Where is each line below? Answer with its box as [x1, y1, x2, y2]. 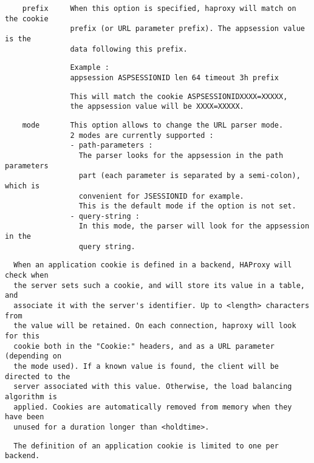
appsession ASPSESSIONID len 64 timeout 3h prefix [70, 73, 279, 82]
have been [5, 413, 44, 422]
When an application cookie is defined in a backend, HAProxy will [13, 261, 292, 270]
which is [5, 181, 40, 190]
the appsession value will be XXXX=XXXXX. [70, 102, 244, 111]
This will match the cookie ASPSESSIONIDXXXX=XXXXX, [70, 92, 288, 101]
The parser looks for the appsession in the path [78, 151, 284, 160]
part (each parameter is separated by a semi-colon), [78, 171, 301, 180]
